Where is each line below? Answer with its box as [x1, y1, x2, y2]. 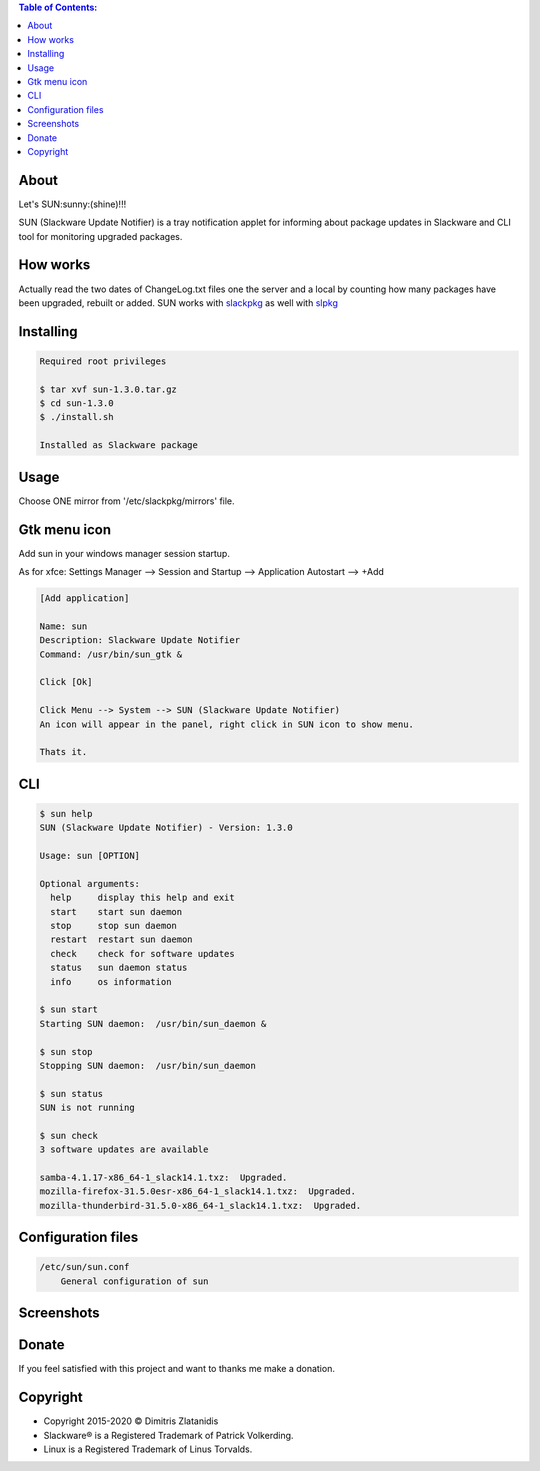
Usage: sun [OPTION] [39, 850, 140, 862]
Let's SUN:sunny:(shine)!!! [18, 198, 127, 210]
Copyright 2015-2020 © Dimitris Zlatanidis [43, 1415, 219, 1427]
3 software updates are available [39, 1144, 209, 1155]
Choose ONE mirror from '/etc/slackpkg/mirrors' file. [18, 495, 235, 507]
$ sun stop [39, 1046, 93, 1057]
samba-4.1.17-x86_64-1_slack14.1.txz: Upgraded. [39, 1172, 288, 1184]
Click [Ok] [39, 676, 93, 688]
